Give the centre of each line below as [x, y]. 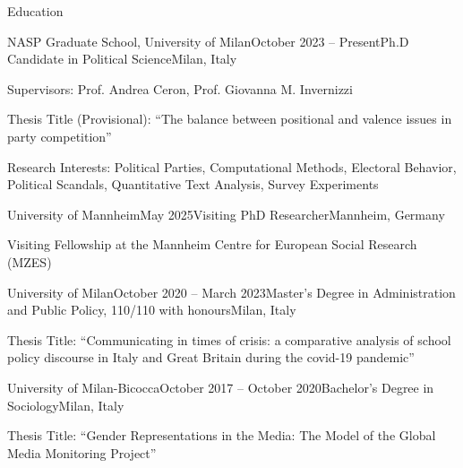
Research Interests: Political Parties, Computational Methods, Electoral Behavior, [232, 166]
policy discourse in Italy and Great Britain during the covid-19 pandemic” [211, 357]
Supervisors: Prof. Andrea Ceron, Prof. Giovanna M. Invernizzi [180, 88]
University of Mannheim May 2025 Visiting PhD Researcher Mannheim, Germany [226, 214]
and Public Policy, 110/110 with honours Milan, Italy [152, 310]
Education [35, 11]
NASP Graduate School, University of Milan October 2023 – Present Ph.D [208, 41]
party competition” [60, 136]
